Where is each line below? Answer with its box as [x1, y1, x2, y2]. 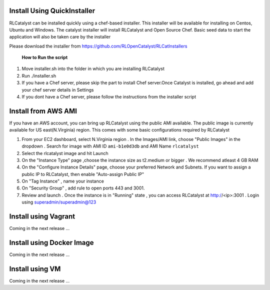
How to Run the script [21, 54, 68, 60]
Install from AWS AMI [9, 106, 77, 115]
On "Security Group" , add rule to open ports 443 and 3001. [21, 185, 145, 191]
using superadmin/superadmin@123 [21, 199, 96, 205]
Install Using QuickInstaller [9, 6, 95, 15]
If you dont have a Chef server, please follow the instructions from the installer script [21, 94, 196, 100]
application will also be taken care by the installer [9, 34, 111, 40]
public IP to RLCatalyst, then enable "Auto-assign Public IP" [21, 171, 144, 177]
